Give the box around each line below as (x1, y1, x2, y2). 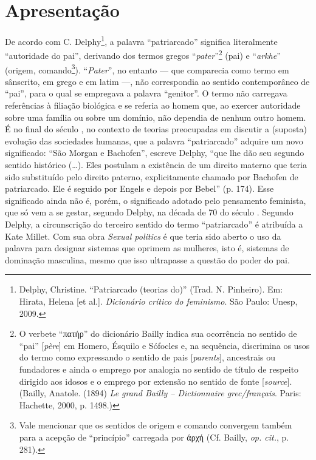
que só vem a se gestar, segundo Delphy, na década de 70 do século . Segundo (5, 206, 294, 218)
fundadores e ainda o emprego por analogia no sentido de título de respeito (19, 362, 299, 375)
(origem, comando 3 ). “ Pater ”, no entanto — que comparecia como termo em (5, 61, 289, 76)
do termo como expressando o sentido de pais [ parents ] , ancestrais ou (19, 351, 276, 364)
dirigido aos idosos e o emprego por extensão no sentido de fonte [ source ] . (19, 374, 292, 387)
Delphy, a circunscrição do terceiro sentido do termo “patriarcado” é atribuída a (5, 218, 303, 230)
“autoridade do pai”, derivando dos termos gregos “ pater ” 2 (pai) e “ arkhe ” (5, 47, 281, 62)
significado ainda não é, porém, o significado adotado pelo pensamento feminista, (5, 194, 306, 206)
